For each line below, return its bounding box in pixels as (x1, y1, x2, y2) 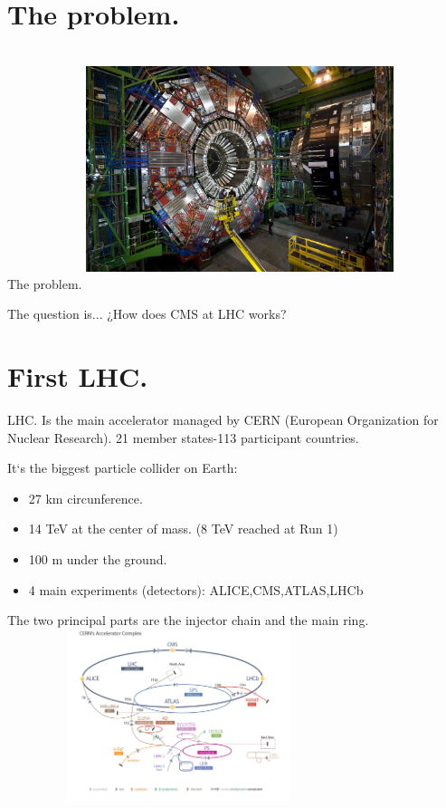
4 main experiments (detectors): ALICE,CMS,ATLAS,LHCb (28, 580, 364, 599)
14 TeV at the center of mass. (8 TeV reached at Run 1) (28, 519, 338, 538)
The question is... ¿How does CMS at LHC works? (7, 304, 287, 323)
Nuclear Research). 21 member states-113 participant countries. (7, 428, 359, 447)
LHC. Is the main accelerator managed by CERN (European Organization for (7, 410, 439, 428)
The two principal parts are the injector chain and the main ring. (7, 611, 369, 630)
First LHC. (7, 358, 148, 395)
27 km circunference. (28, 488, 143, 507)
